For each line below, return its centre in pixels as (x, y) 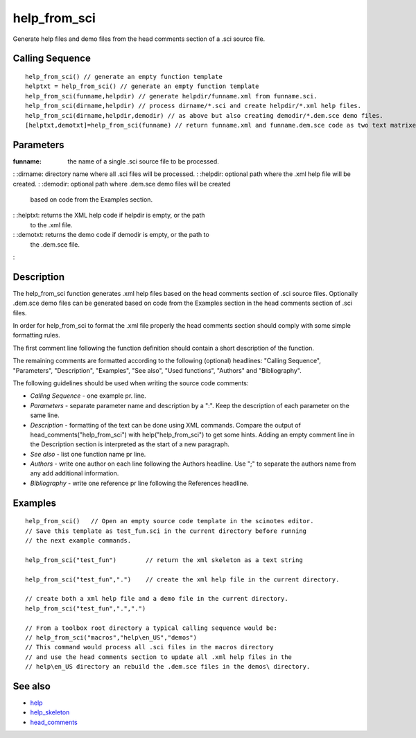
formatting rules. (36, 335)
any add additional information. (75, 473)
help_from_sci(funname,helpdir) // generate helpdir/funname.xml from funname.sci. (172, 96)
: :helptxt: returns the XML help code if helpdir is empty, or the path (109, 216)
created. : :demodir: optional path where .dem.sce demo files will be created (122, 184)
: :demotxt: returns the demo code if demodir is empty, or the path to (111, 235)
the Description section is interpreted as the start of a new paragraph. (130, 444)
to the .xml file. (51, 225)
